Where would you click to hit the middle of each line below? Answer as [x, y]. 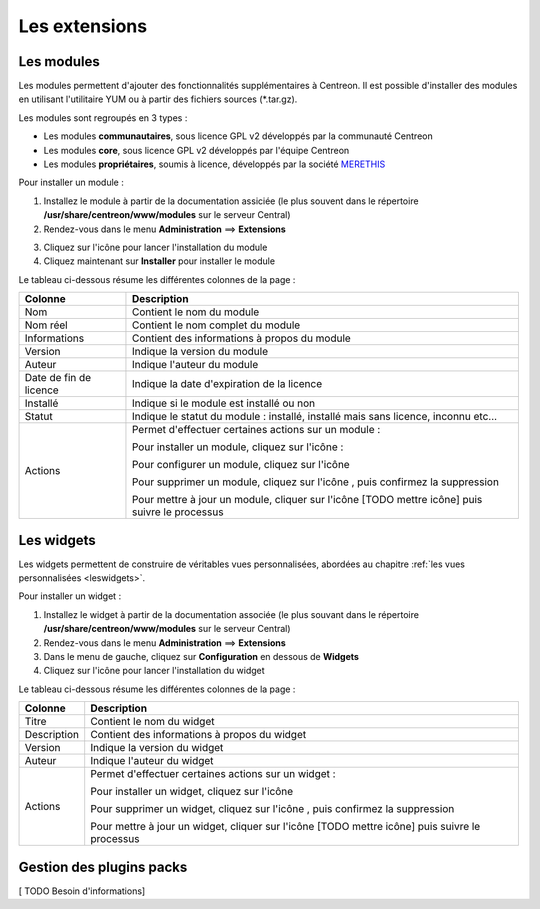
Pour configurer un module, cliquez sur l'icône [240, 465]
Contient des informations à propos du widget [198, 735]
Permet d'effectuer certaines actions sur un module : [256, 430]
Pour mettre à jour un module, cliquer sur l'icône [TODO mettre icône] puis [307, 500]
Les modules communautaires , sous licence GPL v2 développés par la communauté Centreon [238, 136]
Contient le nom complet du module [216, 325]
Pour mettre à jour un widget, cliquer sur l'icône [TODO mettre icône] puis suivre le [285, 827]
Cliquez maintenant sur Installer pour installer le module [159, 261]
